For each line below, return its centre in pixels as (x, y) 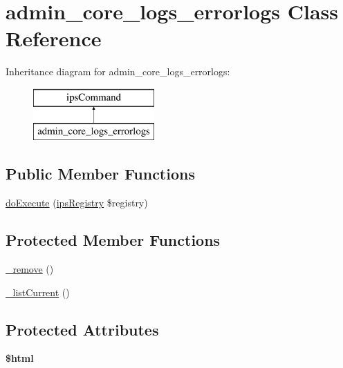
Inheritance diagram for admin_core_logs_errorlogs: (118, 71)
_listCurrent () (38, 292)
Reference (54, 38)
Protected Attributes (82, 329)
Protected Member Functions (113, 240)
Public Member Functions (100, 174)
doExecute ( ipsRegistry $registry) (77, 203)
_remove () (30, 269)
